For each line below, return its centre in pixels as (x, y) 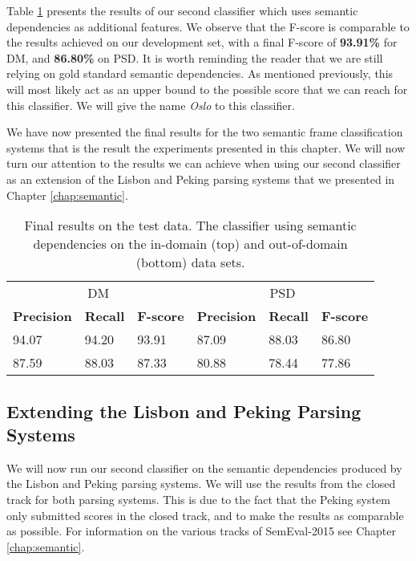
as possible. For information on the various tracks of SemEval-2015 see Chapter (201, 531)
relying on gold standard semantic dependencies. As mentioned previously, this (200, 73)
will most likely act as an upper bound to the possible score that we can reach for (207, 89)
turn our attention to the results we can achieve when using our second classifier (204, 163)
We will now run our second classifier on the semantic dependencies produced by (204, 467)
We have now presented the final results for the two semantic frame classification (205, 132)
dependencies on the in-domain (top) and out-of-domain (190, 244)
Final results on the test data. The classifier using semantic (190, 226)
